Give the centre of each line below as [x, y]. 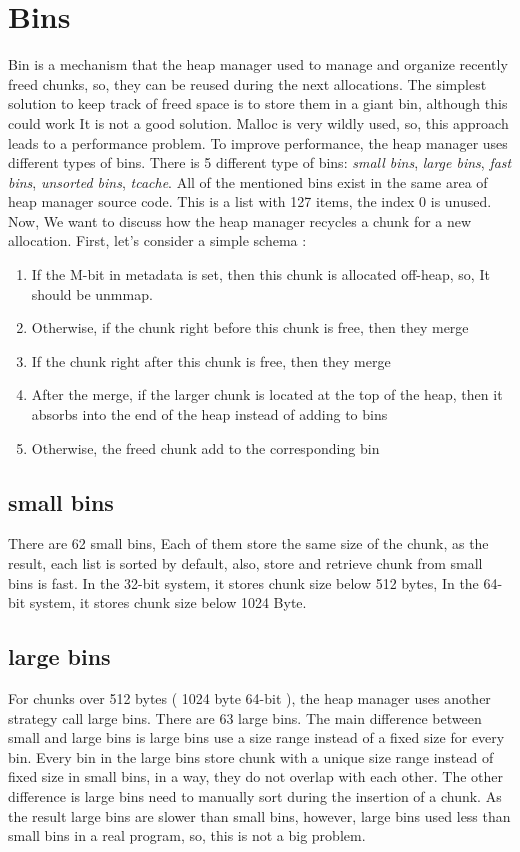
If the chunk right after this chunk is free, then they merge [211, 360]
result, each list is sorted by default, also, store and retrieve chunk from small [245, 563]
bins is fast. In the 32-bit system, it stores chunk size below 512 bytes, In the [243, 582]
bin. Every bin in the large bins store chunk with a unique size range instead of [251, 756]
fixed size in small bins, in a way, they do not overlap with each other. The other [255, 776]
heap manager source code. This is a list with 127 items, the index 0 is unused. [250, 201]
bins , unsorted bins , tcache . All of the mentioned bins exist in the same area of [248, 181]
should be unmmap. [92, 293]
